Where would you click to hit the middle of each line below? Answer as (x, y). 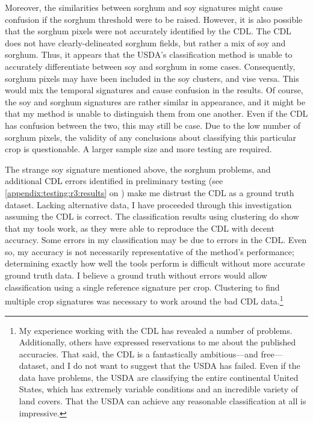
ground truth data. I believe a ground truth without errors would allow (136, 275)
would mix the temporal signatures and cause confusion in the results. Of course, (154, 90)
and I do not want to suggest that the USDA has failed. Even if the (175, 366)
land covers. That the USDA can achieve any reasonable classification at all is (163, 401)
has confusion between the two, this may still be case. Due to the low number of (153, 125)
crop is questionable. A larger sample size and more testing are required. (138, 149)
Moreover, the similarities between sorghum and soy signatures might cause (144, 7)
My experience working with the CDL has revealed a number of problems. (156, 330)
